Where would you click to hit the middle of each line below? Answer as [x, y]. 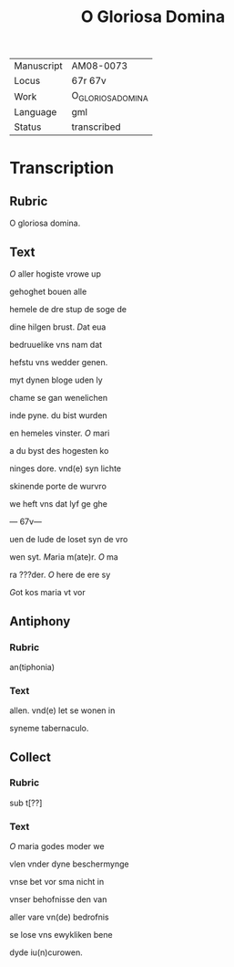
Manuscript [39, 66]
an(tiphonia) [32, 667]
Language [36, 112]
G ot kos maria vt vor [48, 593]
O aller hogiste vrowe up [56, 274]
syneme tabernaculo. [49, 729]
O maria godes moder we [57, 846]
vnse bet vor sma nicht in [57, 882]
